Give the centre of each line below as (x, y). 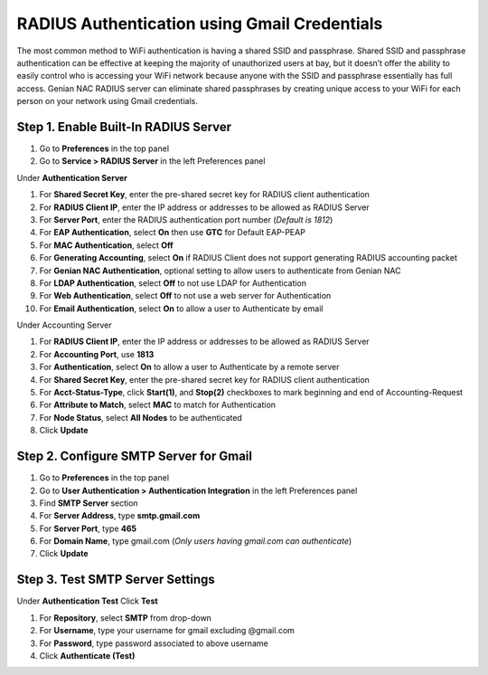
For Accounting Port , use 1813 (97, 354)
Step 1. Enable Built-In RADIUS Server (124, 127)
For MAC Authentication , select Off (106, 245)
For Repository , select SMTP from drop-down (126, 618)
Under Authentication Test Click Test (87, 601)
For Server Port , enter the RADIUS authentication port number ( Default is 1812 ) (186, 219)
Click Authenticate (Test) (87, 655)
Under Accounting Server (64, 325)
